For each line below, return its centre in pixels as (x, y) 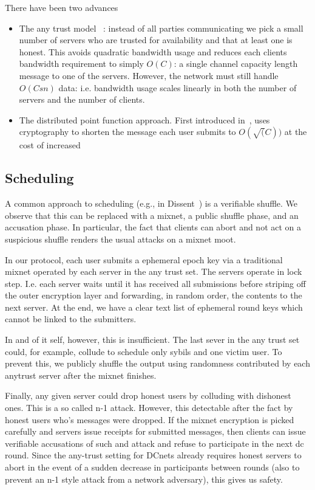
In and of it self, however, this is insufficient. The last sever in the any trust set (152, 340)
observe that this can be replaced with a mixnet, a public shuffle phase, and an (152, 215)
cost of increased (50, 145)
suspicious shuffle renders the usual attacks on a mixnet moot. (120, 239)
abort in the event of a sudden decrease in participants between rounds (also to (152, 467)
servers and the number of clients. (82, 99)
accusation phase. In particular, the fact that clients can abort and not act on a (153, 227)
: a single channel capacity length (236, 64)
